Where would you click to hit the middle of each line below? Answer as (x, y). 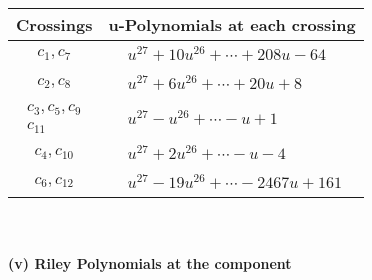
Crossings (54, 24)
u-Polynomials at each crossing (232, 24)
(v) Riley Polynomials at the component (150, 262)
